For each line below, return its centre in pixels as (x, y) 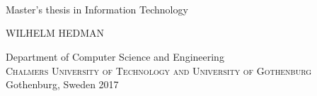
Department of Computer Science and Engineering (115, 56)
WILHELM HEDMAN (55, 33)
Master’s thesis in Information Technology (97, 9)
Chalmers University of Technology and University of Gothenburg (159, 70)
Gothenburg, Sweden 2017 (62, 84)
